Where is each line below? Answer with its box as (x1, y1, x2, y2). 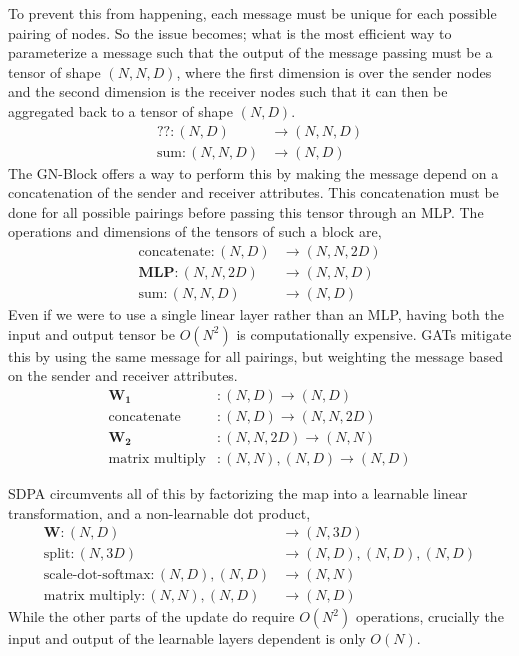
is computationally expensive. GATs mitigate (236, 323, 512, 344)
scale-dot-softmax (43, 568, 151, 583)
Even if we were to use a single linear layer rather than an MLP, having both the (8, 304, 504, 325)
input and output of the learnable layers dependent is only (8, 628, 366, 649)
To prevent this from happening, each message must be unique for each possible (8, 3, 497, 23)
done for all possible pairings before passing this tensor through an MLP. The (8, 201, 484, 222)
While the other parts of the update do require (8, 606, 295, 627)
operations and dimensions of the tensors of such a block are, (8, 221, 382, 242)
